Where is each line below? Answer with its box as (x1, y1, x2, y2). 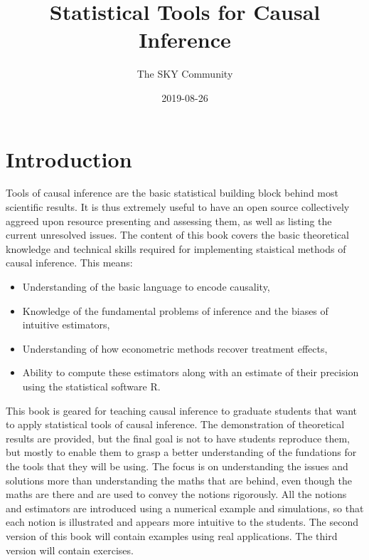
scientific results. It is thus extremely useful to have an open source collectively (6, 199, 350, 214)
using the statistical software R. (22, 378, 161, 393)
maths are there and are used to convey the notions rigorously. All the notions (6, 487, 347, 502)
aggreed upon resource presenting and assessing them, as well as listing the (6, 213, 332, 228)
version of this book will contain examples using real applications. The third (6, 528, 338, 543)
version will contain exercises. (6, 542, 134, 557)
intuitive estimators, (22, 317, 110, 332)
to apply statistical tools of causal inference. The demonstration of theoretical (6, 417, 345, 432)
